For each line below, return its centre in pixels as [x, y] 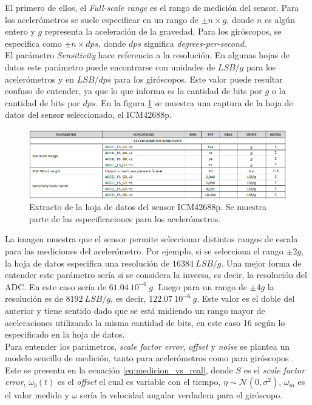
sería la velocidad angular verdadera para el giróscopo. [181, 395]
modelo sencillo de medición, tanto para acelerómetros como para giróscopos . [150, 358]
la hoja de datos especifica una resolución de [87, 263]
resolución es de [34, 298]
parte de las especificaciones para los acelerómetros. [125, 218]
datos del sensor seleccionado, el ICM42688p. [88, 114]
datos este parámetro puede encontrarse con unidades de [110, 66]
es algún [280, 19]
